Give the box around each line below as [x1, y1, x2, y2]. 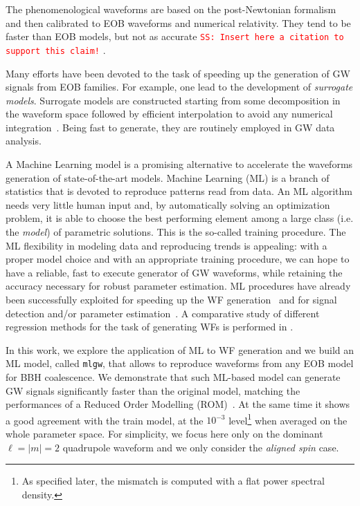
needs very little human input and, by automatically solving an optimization [6, 197, 330, 212]
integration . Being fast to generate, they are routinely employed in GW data [6, 120, 335, 134]
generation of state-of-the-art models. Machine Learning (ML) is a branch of [6, 170, 330, 185]
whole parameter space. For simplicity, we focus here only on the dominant [6, 427, 323, 441]
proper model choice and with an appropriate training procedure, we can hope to [6, 252, 350, 266]
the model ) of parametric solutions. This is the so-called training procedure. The [6, 225, 346, 239]
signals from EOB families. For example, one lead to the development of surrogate [6, 79, 353, 94]
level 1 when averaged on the [228, 411, 348, 427]
